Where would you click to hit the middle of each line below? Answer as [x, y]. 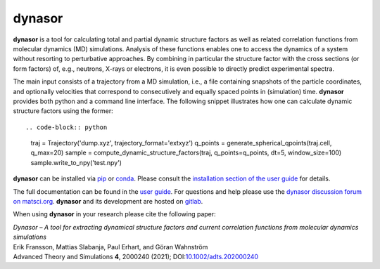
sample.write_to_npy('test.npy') [76, 162]
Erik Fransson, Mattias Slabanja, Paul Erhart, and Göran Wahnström [110, 247]
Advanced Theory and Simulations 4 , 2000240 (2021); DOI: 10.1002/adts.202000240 [136, 256]
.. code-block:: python [66, 127]
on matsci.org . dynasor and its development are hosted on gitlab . [108, 202]
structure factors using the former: [63, 111]
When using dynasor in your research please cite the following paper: [114, 214]
